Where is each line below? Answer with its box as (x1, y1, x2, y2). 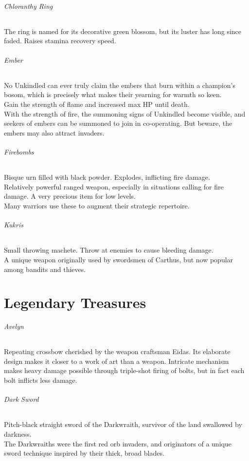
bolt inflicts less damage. (4, 375, 77, 385)
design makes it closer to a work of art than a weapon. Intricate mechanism (4, 356, 229, 366)
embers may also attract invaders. (4, 127, 105, 137)
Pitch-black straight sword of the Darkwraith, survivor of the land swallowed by (4, 419, 242, 429)
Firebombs (4, 146, 34, 156)
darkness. (4, 429, 32, 439)
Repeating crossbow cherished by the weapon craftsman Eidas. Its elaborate (4, 346, 231, 357)
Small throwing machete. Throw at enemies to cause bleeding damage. (4, 245, 213, 255)
